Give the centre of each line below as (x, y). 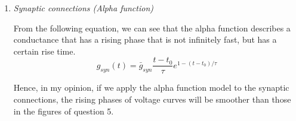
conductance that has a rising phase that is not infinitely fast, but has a (145, 39)
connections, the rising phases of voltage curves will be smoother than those (152, 99)
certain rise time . (44, 51)
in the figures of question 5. (64, 111)
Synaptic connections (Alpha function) (84, 8)
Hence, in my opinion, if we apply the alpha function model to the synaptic (151, 87)
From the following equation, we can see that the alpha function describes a (152, 28)
